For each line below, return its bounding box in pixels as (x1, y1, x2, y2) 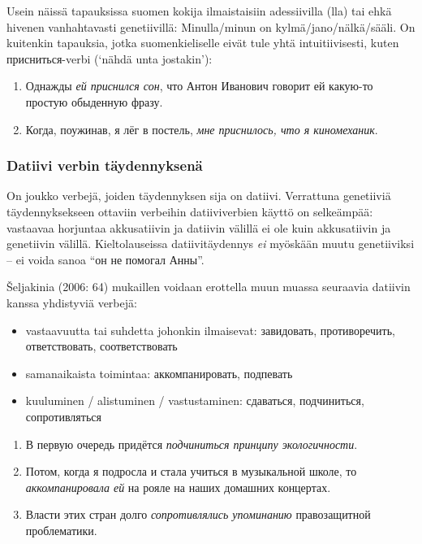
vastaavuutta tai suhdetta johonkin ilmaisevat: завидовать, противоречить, (25, 321, 395, 338)
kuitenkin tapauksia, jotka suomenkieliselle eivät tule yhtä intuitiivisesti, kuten (6, 34, 399, 51)
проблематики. (25, 521, 97, 538)
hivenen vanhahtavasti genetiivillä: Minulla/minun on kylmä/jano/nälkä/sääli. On (6, 18, 416, 35)
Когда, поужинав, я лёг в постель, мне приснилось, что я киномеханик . (25, 120, 378, 137)
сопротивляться (25, 407, 101, 424)
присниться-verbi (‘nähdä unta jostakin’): (6, 50, 213, 67)
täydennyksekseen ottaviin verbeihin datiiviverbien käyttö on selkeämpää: (6, 202, 373, 220)
